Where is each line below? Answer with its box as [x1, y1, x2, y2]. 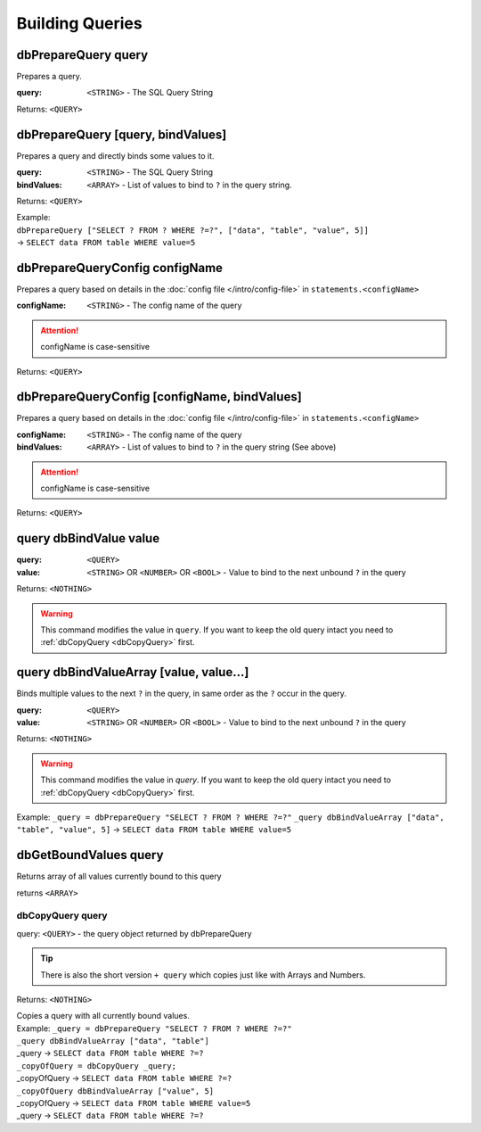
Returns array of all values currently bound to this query [16, 871, 222, 882]
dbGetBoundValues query [16, 847, 164, 863]
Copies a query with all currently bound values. [16, 1011, 191, 1021]
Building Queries [16, 13, 143, 33]
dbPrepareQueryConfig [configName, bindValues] [16, 389, 302, 405]
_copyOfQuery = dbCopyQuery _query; [16, 1061, 177, 1070]
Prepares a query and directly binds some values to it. [16, 150, 215, 161]
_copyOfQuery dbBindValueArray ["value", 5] [16, 1086, 215, 1096]
